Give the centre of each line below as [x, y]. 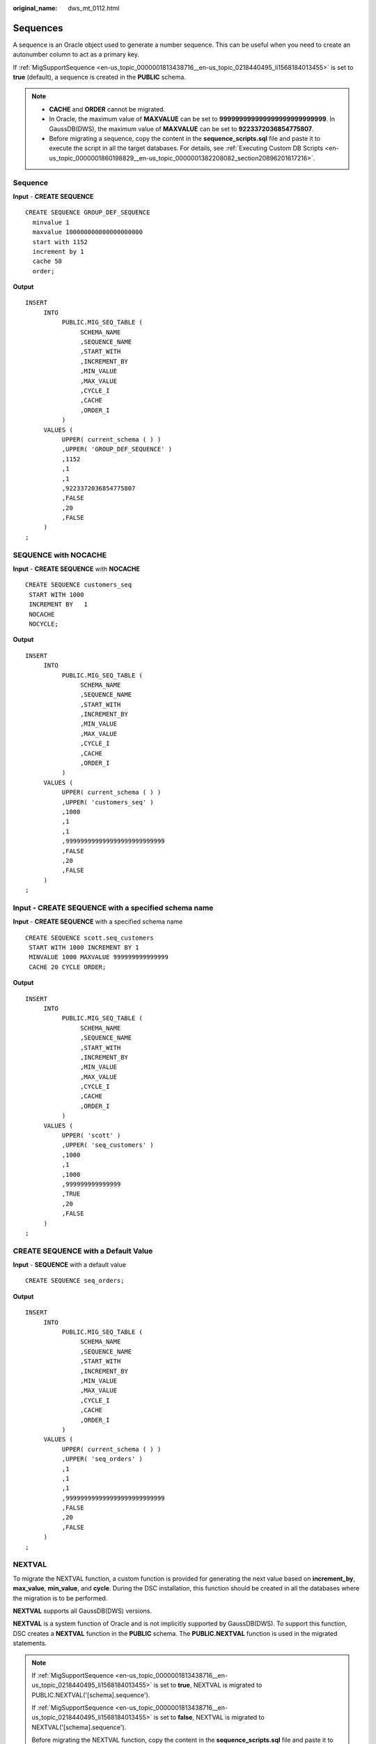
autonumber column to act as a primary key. [76, 54]
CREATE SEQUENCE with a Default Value [83, 1251]
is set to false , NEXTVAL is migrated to [209, 1717]
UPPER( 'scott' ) [91, 1136]
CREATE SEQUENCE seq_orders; [75, 1281]
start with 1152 [60, 242]
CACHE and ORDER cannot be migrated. [107, 109]
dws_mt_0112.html [94, 8]
